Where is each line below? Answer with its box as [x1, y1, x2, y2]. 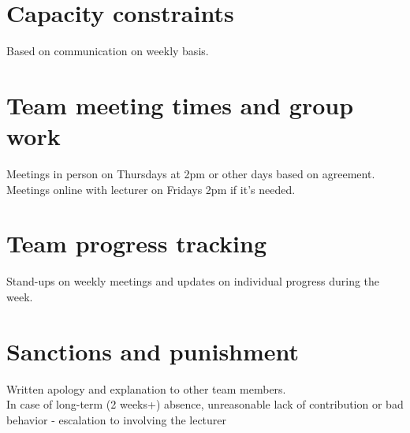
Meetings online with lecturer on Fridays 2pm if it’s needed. [6, 181, 296, 197]
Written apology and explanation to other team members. [6, 380, 286, 397]
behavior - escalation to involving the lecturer [6, 411, 227, 427]
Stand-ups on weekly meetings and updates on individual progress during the [6, 273, 380, 289]
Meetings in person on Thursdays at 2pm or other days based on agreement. [6, 166, 375, 182]
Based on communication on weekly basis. [6, 43, 209, 59]
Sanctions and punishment [6, 334, 300, 367]
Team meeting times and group [6, 88, 354, 121]
